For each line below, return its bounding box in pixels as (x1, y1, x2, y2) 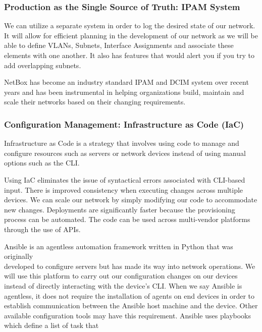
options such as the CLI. (4, 157, 80, 168)
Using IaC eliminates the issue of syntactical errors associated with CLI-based (4, 174, 245, 185)
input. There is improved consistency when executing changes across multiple (4, 184, 243, 195)
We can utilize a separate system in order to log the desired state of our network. (4, 20, 255, 31)
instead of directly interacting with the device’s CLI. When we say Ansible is (4, 280, 242, 291)
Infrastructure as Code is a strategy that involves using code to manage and (4, 138, 239, 148)
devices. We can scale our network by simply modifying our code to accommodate (4, 194, 257, 205)
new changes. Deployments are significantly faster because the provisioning (4, 204, 235, 214)
